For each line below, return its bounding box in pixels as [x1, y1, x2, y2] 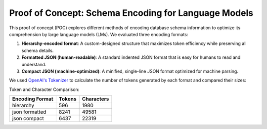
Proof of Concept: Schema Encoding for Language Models [9, 7, 254, 18]
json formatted [12, 109, 46, 116]
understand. [21, 61, 46, 67]
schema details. [21, 47, 54, 53]
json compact [12, 115, 44, 122]
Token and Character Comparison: [9, 86, 80, 92]
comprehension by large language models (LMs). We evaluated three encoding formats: [9, 31, 188, 37]
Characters [82, 95, 109, 102]
